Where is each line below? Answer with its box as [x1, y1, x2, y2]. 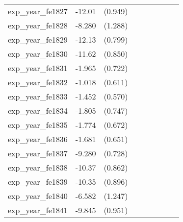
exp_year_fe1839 [8, 176, 68, 187]
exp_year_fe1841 [8, 204, 68, 216]
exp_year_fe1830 [8, 48, 68, 59]
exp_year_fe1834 [8, 105, 68, 116]
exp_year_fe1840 [8, 190, 68, 201]
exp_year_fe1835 [8, 119, 68, 130]
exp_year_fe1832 [8, 76, 68, 88]
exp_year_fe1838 [8, 162, 68, 173]
